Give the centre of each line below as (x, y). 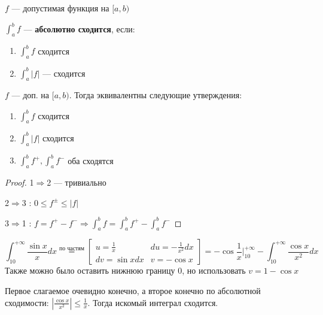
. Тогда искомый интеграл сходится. (153, 302)
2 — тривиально (77, 182)
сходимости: (27, 302)
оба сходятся (91, 160)
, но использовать (214, 270)
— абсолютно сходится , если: (79, 28)
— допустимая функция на (60, 8)
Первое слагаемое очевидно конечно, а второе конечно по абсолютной (133, 291)
